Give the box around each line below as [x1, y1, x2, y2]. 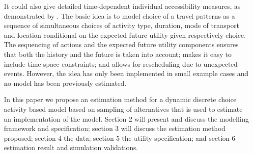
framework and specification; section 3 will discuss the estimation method [4, 123, 225, 133]
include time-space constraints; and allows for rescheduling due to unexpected [4, 58, 238, 69]
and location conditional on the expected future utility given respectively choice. [4, 29, 246, 40]
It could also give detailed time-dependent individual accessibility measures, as [4, 1, 241, 11]
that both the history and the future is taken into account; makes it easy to [4, 49, 232, 59]
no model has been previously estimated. [4, 77, 127, 88]
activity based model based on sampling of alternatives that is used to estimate [4, 103, 243, 114]
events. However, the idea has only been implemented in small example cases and [4, 68, 249, 78]
